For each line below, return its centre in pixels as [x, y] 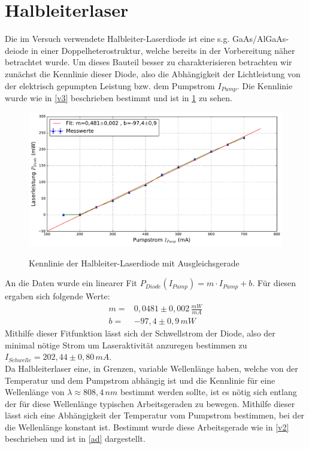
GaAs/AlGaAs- [260, 39]
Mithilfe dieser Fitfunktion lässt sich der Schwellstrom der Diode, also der [140, 333]
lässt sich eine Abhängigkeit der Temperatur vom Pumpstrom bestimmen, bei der [155, 415]
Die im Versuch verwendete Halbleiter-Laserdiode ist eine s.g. [117, 39]
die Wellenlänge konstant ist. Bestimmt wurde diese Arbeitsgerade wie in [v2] [147, 427]
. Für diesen [274, 283]
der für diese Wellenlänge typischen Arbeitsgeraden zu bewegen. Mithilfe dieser [150, 403]
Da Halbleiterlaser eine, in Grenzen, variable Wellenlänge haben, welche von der [152, 368]
